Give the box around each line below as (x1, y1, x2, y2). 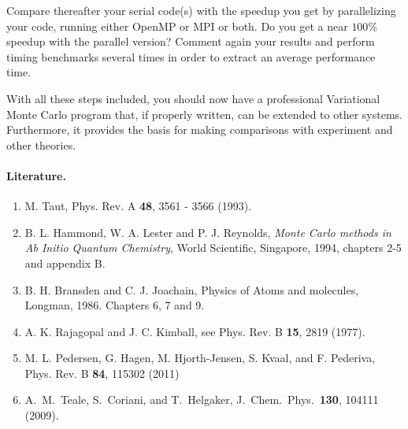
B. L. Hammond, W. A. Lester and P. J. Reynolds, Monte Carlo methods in (24, 224, 391, 240)
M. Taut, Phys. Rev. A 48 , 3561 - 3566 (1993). (24, 198, 252, 214)
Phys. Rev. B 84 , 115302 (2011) (24, 364, 180, 381)
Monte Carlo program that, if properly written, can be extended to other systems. (6, 105, 402, 122)
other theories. (6, 136, 76, 153)
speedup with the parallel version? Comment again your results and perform (6, 33, 375, 50)
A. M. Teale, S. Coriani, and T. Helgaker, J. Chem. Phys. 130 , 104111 (24, 391, 379, 408)
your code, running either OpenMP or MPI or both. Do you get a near (6, 17, 348, 34)
